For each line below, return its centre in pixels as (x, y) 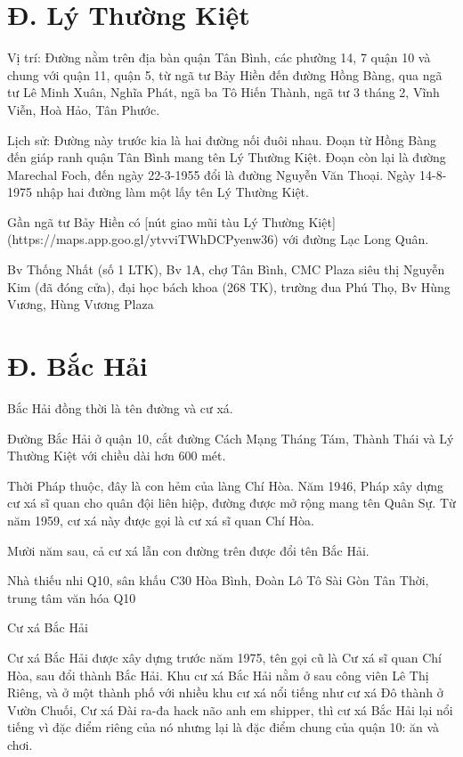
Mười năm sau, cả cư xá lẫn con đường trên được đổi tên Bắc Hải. (188, 550)
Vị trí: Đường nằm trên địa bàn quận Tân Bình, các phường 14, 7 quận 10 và (219, 57)
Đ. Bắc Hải (77, 366)
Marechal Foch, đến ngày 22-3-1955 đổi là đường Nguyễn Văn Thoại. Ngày (211, 174)
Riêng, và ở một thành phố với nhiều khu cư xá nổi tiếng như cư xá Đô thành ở (225, 692)
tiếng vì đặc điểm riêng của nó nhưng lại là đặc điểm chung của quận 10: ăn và (223, 727)
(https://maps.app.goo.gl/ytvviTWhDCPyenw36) (143, 239)
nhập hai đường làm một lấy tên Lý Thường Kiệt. (172, 192)
